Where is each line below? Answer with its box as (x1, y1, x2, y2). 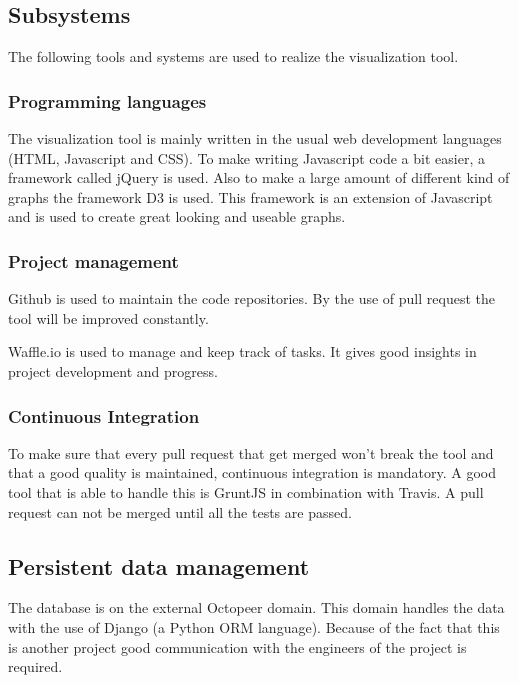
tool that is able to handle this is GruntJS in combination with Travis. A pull (8, 481, 484, 502)
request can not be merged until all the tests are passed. (8, 501, 352, 522)
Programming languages (8, 88, 207, 113)
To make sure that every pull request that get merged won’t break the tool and (8, 442, 494, 463)
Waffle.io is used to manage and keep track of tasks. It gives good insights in (8, 341, 477, 362)
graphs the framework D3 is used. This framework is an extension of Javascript (8, 186, 493, 207)
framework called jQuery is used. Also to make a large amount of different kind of (8, 167, 510, 188)
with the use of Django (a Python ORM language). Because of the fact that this (8, 616, 500, 637)
